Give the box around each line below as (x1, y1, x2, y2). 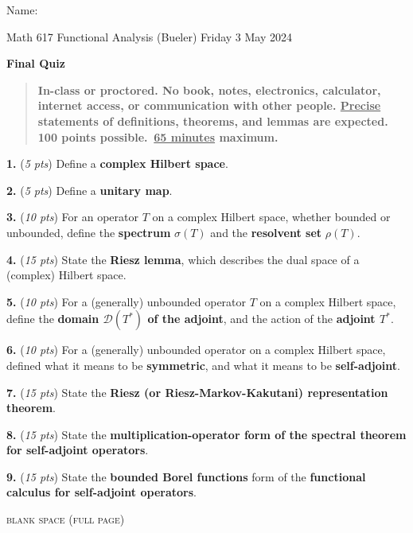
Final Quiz (6, 55, 65, 72)
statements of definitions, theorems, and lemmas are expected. (37, 112, 388, 129)
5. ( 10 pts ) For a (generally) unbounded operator (6, 293, 247, 309)
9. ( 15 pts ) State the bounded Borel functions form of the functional (6, 468, 366, 484)
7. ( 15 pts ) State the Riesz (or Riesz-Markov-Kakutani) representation (6, 383, 388, 400)
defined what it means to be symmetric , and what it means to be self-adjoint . (6, 356, 400, 373)
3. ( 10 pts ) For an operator (6, 208, 138, 225)
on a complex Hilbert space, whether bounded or (152, 208, 391, 225)
